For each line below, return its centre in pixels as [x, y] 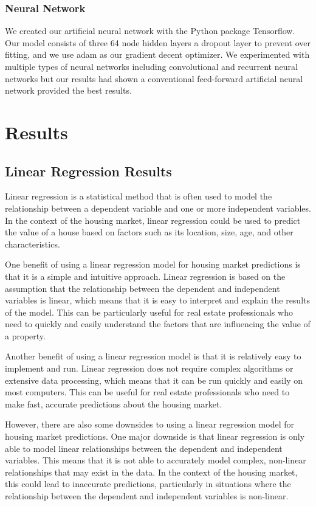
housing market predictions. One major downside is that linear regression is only [155, 436]
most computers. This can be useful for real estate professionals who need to [147, 392]
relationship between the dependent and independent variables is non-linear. [147, 496]
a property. [25, 335]
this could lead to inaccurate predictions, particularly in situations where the [148, 484]
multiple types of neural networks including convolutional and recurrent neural [151, 66]
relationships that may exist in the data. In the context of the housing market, [151, 472]
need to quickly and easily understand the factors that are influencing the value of [158, 324]
